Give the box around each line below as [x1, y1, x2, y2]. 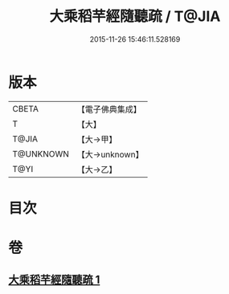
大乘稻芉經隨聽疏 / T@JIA [49, 7, 221, 26]
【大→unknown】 [76, 149, 144, 160]
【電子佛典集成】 [76, 104, 142, 115]
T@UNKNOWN [12, 148, 70, 159]
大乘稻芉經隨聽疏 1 [8, 273, 100, 287]
